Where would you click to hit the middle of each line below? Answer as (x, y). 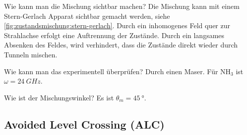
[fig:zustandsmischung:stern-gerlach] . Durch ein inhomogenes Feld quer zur (117, 25)
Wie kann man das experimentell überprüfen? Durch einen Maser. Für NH (118, 71)
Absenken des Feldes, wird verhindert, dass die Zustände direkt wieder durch (121, 45)
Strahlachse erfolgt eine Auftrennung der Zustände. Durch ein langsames (114, 35)
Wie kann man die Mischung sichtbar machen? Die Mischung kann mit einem (122, 6)
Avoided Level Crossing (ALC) (84, 124)
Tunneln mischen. (31, 54)
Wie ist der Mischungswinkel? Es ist (59, 97)
